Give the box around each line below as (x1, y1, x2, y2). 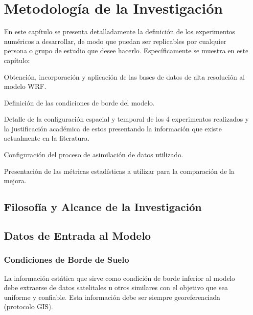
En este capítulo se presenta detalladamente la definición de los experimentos (4, 26, 235, 37)
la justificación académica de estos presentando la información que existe (4, 123, 222, 133)
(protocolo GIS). (4, 301, 53, 312)
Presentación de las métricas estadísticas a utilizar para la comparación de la (4, 166, 234, 176)
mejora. (4, 175, 26, 186)
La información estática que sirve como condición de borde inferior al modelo (4, 273, 235, 283)
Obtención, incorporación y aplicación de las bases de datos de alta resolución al (4, 71, 245, 82)
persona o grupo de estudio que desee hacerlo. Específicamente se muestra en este (4, 45, 249, 56)
